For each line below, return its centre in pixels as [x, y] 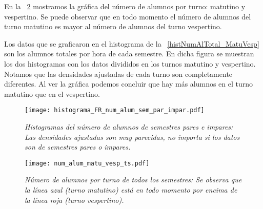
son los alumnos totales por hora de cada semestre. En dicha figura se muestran [129, 54]
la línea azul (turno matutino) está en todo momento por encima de [131, 190]
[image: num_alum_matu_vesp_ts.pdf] [87, 163]
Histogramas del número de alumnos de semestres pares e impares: [129, 127]
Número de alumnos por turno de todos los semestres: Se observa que [133, 180]
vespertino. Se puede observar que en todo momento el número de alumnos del [128, 16]
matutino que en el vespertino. [52, 93]
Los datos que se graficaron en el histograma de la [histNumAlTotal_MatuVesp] [132, 43]
